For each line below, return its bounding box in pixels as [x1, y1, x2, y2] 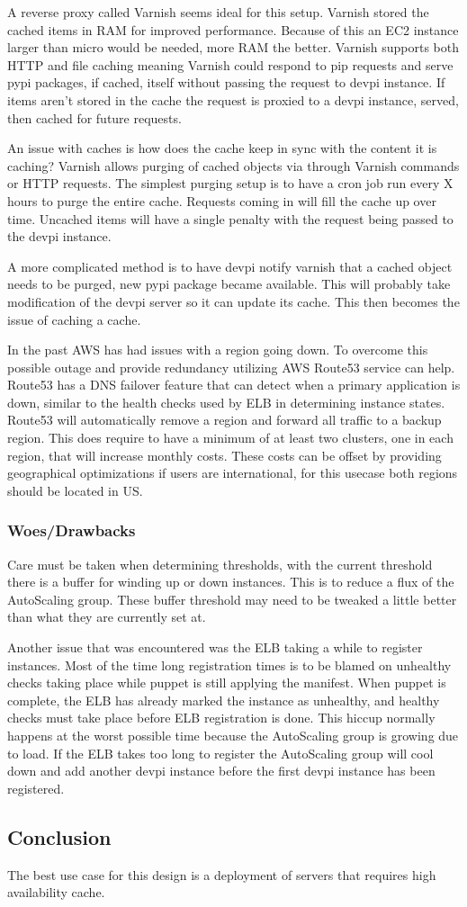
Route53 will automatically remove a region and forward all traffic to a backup [7, 410, 442, 429]
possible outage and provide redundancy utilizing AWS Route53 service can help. [7, 357, 455, 376]
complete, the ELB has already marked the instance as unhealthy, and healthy [7, 690, 440, 709]
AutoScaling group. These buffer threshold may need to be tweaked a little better [7, 589, 457, 608]
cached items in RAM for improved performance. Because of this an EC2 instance [7, 20, 459, 39]
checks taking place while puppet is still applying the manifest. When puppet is [7, 673, 446, 692]
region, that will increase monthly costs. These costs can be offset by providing [7, 445, 442, 464]
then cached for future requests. [7, 108, 182, 127]
